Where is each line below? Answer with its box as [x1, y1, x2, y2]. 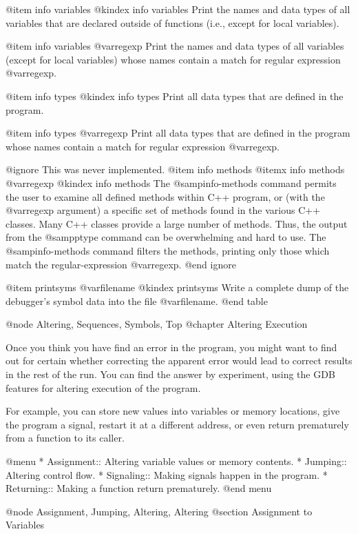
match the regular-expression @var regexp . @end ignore [6, 257, 236, 271]
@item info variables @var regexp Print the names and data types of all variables [6, 39, 344, 53]
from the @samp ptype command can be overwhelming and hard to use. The [6, 230, 326, 244]
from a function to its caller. [6, 431, 125, 445]
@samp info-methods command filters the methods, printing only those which [6, 243, 330, 257]
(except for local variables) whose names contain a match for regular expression [6, 52, 341, 66]
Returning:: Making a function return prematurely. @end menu [6, 481, 272, 495]
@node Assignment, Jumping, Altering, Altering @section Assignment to [6, 504, 313, 518]
